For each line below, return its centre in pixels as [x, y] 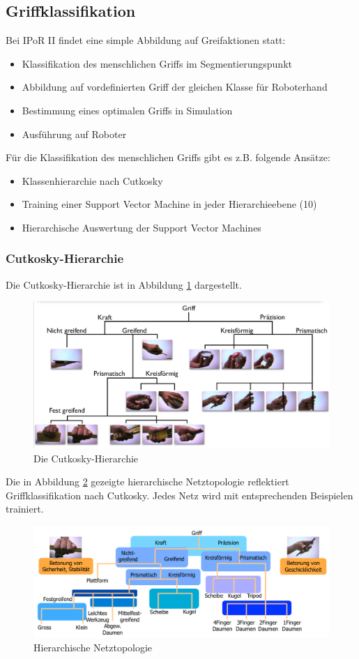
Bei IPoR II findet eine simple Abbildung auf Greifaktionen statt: [146, 40]
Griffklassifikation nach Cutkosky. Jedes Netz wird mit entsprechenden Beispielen [179, 495]
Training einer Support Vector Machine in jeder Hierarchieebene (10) [169, 204]
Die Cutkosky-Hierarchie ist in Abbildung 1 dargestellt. [124, 284]
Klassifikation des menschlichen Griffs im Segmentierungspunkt [157, 63]
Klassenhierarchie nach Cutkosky [92, 180]
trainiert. [25, 509]
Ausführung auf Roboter [74, 134]
